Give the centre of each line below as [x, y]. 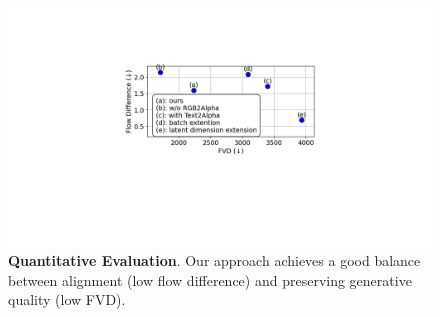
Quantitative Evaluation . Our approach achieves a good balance [214, 260]
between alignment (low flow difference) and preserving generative [210, 279]
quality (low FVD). [67, 299]
